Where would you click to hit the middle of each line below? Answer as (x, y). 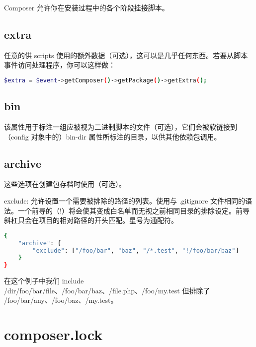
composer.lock (53, 334)
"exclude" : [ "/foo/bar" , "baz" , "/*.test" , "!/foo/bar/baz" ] (136, 250)
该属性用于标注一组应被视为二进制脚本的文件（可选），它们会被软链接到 (121, 127)
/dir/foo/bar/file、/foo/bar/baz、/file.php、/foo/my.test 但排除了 (107, 290)
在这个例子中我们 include (44, 281)
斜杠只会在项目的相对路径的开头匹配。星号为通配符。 (91, 220)
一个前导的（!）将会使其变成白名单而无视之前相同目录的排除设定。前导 (133, 210)
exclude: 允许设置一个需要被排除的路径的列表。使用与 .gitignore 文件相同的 (125, 201)
